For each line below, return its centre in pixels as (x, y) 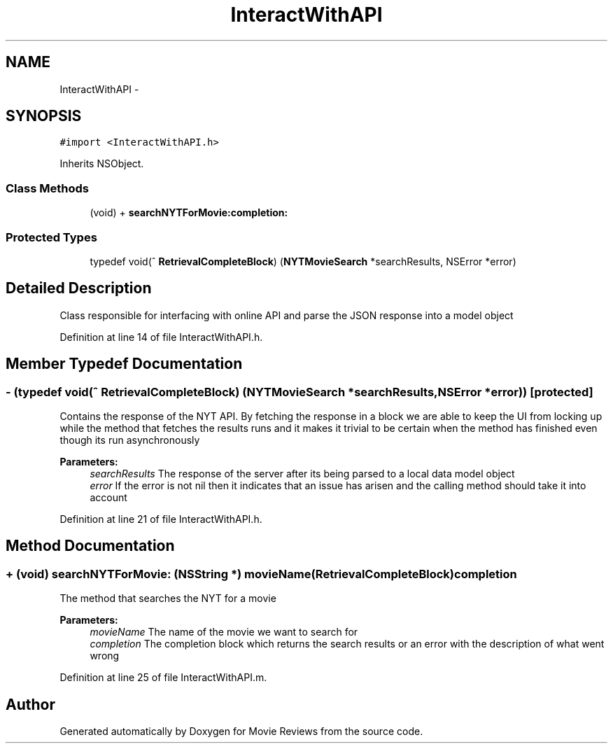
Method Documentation (90, 546)
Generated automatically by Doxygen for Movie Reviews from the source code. (241, 731)
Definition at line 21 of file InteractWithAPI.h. (161, 519)
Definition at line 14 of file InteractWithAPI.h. (161, 337)
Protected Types (51, 237)
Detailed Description (79, 288)
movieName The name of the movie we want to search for (224, 632)
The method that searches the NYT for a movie (168, 598)
